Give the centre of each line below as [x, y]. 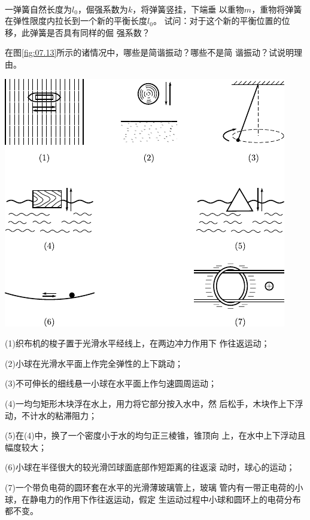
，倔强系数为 [103, 9]
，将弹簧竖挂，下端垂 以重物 [188, 9]
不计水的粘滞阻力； [59, 415]
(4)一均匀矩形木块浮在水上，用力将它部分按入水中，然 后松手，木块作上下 [150, 403]
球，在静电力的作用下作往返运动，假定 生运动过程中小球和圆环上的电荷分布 [153, 499]
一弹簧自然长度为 [38, 9]
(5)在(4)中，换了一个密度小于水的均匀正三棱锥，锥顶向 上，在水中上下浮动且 [155, 435]
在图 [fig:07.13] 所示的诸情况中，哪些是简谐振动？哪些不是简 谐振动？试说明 [150, 52]
